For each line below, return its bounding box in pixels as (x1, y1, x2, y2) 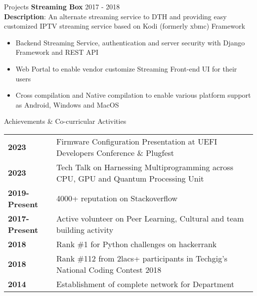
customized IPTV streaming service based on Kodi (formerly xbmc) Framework (4, 21, 245, 31)
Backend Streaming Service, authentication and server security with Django (15, 37, 245, 47)
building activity (56, 223, 114, 235)
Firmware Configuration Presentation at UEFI (56, 135, 217, 147)
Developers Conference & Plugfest (56, 147, 174, 158)
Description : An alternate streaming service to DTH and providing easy (4, 11, 227, 21)
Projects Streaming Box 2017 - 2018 (4, 1, 120, 11)
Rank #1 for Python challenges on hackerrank (56, 238, 217, 250)
